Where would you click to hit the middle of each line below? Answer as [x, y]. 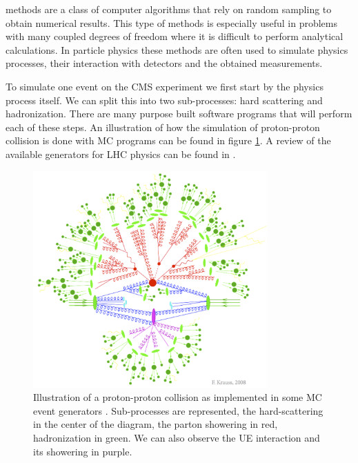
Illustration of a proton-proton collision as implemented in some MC [178, 397]
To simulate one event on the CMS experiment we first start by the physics [165, 86]
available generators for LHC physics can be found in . [121, 154]
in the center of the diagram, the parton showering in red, [156, 424]
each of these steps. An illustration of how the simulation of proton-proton [163, 127]
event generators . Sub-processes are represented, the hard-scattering [178, 410]
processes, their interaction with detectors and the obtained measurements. [164, 63]
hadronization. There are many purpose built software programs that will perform [179, 114]
